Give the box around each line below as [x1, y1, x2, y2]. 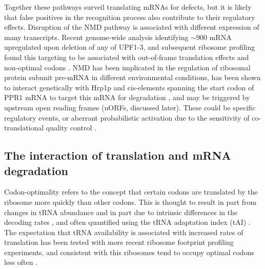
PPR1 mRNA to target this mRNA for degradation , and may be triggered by [4, 92, 250, 103]
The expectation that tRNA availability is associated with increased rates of [4, 226, 243, 237]
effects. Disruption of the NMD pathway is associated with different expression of [4, 22, 259, 32]
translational [4, 122, 44, 133]
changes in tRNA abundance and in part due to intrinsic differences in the [4, 206, 238, 217]
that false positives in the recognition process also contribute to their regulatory [4, 11, 255, 22]
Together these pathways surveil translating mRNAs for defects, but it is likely [4, 2, 252, 12]
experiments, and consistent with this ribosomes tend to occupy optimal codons [4, 246, 254, 257]
